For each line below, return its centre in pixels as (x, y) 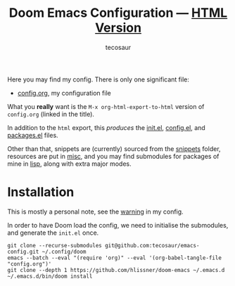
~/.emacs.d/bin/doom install (50, 276)
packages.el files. (33, 135)
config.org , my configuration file (64, 93)
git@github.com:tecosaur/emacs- (152, 245)
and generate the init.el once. (53, 233)
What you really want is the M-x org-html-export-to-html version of (106, 106)
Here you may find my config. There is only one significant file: (99, 79)
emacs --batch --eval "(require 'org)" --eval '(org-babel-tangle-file (114, 258)
